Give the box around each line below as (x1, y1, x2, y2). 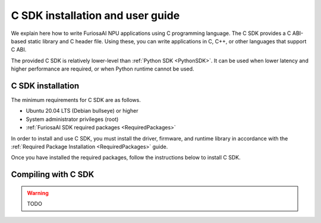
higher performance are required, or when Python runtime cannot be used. (11, 65, 194, 72)
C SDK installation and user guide (11, 9, 180, 22)
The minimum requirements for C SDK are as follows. (11, 97, 141, 104)
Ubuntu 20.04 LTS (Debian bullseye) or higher (26, 107, 139, 114)
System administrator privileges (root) (26, 116, 119, 123)
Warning (27, 189, 49, 196)
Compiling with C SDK (11, 170, 95, 180)
